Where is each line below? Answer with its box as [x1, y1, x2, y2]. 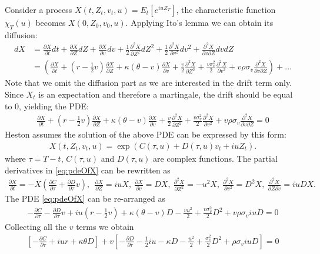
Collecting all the [5, 220, 66, 233]
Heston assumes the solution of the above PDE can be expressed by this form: [5, 128, 286, 141]
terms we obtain [76, 220, 134, 233]
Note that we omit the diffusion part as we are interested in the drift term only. [5, 76, 292, 89]
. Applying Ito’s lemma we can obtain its [125, 16, 274, 28]
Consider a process [5, 4, 72, 15]
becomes [35, 16, 66, 28]
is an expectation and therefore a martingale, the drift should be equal [38, 88, 293, 100]
